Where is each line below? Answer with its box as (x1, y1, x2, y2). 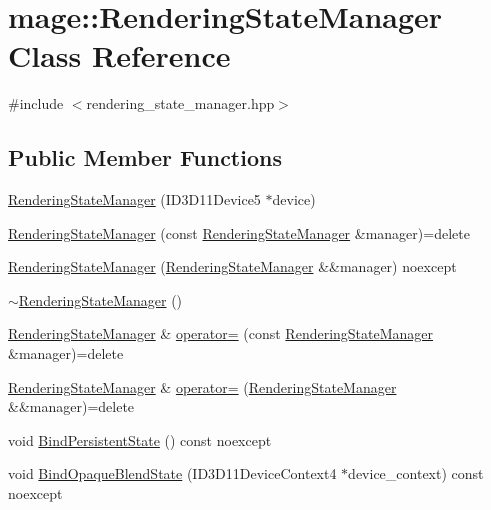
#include (8, 93, 64, 114)
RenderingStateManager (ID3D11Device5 (8, 189, 261, 210)
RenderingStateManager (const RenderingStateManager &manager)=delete (8, 222, 470, 243)
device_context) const (348, 463, 484, 484)
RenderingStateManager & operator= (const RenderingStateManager (8, 323, 434, 344)
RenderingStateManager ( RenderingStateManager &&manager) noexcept (8, 256, 457, 277)
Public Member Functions (8, 142, 282, 173)
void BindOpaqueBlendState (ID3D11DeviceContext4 (8, 463, 337, 484)
